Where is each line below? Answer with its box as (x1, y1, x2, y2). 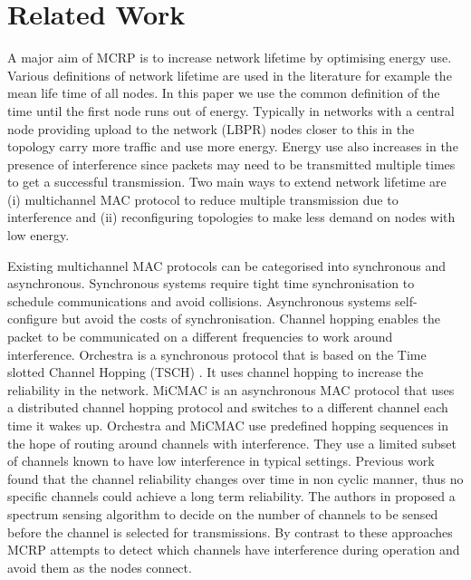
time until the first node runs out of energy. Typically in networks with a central (7, 101, 455, 120)
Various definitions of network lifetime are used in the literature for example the (7, 65, 452, 84)
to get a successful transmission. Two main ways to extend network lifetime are (7, 172, 447, 191)
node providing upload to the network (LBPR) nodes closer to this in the (7, 119, 415, 138)
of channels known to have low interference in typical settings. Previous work (7, 451, 435, 470)
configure (7, 309, 58, 328)
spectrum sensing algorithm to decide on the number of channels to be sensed (7, 504, 438, 523)
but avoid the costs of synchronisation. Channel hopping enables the (61, 309, 441, 328)
